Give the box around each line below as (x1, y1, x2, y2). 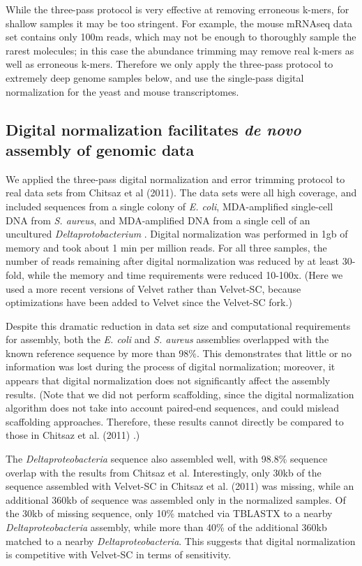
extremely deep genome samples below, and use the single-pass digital (6, 70, 304, 85)
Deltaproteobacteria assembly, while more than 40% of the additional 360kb (6, 520, 327, 534)
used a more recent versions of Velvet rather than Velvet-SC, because (6, 281, 301, 296)
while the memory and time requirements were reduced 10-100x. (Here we (27, 267, 343, 282)
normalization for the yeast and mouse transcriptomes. (6, 84, 239, 99)
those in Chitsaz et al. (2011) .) (6, 428, 140, 442)
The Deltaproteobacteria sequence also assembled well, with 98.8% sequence (6, 451, 328, 466)
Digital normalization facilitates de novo (6, 118, 301, 140)
